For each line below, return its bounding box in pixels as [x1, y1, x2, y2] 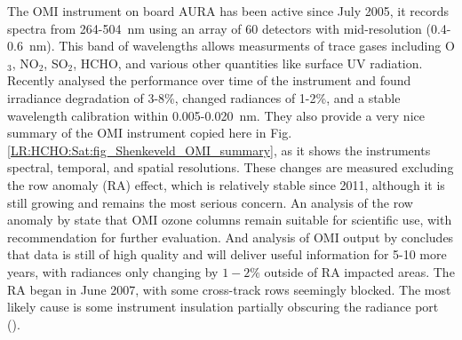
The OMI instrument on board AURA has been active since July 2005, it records [7, 2, 450, 20]
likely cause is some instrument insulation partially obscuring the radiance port [7, 297, 439, 316]
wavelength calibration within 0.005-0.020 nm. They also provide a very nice [7, 106, 425, 124]
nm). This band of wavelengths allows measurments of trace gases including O [28, 36, 455, 55]
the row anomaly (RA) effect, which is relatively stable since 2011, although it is [7, 175, 445, 194]
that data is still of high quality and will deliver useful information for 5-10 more [7, 245, 447, 264]
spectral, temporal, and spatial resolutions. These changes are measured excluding [7, 158, 454, 177]
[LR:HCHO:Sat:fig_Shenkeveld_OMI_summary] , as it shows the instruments [7, 140, 431, 159]
